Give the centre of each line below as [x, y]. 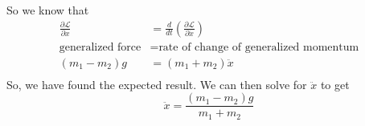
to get [335, 84]
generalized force [100, 47]
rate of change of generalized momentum [259, 47]
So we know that [48, 10]
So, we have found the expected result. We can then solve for [157, 84]
